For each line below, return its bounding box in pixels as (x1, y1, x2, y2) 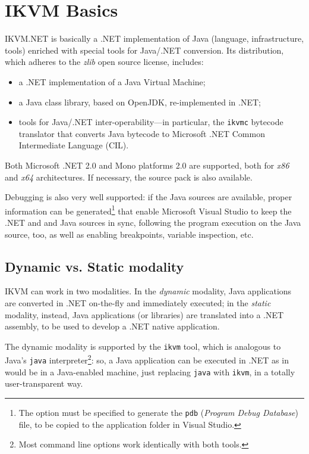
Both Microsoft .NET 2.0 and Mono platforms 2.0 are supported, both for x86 (5, 158, 289, 171)
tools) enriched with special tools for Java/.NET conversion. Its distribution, (5, 43, 284, 56)
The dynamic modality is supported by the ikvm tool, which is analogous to (5, 340, 281, 352)
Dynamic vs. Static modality (5, 257, 184, 275)
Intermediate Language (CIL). (18, 139, 129, 151)
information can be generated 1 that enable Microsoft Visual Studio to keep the (5, 203, 292, 217)
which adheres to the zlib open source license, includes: (5, 55, 204, 68)
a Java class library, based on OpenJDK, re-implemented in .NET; (18, 95, 261, 108)
